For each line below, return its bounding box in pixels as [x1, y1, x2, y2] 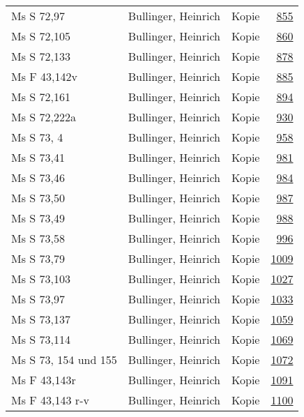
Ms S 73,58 [11, 230, 65, 246]
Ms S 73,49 [11, 210, 65, 226]
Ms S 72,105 [11, 28, 70, 44]
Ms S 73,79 [11, 250, 65, 266]
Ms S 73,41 [11, 149, 65, 165]
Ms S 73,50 [11, 190, 65, 206]
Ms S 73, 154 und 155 [11, 351, 117, 367]
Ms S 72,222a [11, 109, 76, 125]
